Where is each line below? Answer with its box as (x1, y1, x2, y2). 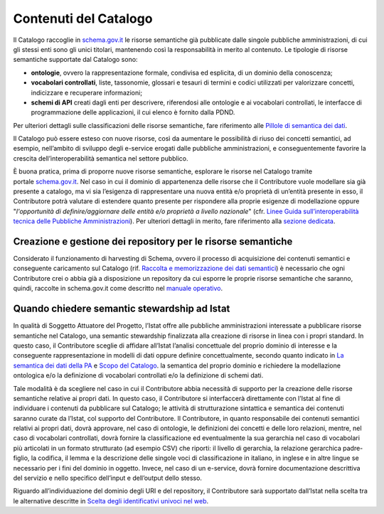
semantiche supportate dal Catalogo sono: (13, 55, 138, 64)
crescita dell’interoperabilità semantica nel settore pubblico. (13, 154, 188, 163)
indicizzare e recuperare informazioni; (31, 88, 142, 97)
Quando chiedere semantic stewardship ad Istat (13, 303, 230, 315)
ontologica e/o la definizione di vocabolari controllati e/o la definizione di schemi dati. (13, 371, 264, 380)
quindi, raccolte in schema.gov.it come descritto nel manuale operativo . (13, 284, 223, 293)
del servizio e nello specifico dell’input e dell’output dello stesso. (13, 473, 203, 483)
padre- (342, 444, 363, 452)
